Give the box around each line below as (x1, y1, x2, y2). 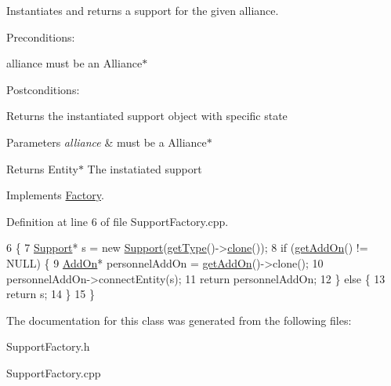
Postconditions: (6, 81, 80, 97)
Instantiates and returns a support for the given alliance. (6, 2, 279, 18)
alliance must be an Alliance (6, 55, 143, 71)
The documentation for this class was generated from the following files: (6, 311, 352, 328)
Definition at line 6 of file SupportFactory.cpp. (6, 213, 229, 229)
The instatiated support (87, 160, 202, 177)
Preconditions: (6, 28, 75, 45)
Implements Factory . (6, 187, 104, 203)
